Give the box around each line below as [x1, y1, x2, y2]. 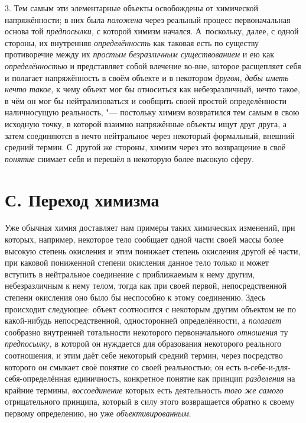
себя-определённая [5, 372, 71, 385]
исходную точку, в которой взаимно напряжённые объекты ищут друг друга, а [5, 117, 287, 130]
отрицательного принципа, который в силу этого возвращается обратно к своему [5, 395, 295, 408]
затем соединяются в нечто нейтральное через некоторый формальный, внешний [5, 129, 295, 141]
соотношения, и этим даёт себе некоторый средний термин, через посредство [5, 348, 283, 361]
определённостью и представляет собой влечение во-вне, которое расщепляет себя [5, 59, 301, 72]
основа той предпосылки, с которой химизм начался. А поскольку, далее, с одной [5, 25, 299, 37]
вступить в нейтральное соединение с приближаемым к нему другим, [5, 267, 255, 280]
